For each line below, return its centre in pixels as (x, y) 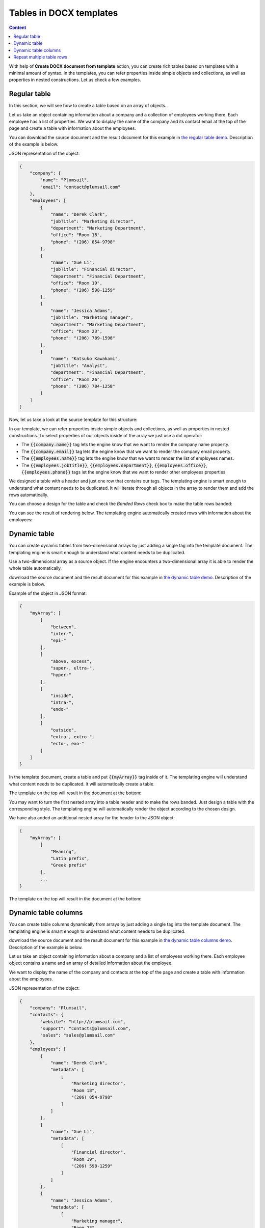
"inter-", (62, 634)
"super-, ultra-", (73, 668)
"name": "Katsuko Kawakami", (85, 359)
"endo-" (59, 709)
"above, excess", (71, 661)
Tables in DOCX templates (64, 13)
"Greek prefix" (68, 865)
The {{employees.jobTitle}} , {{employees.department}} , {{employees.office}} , (114, 465)
